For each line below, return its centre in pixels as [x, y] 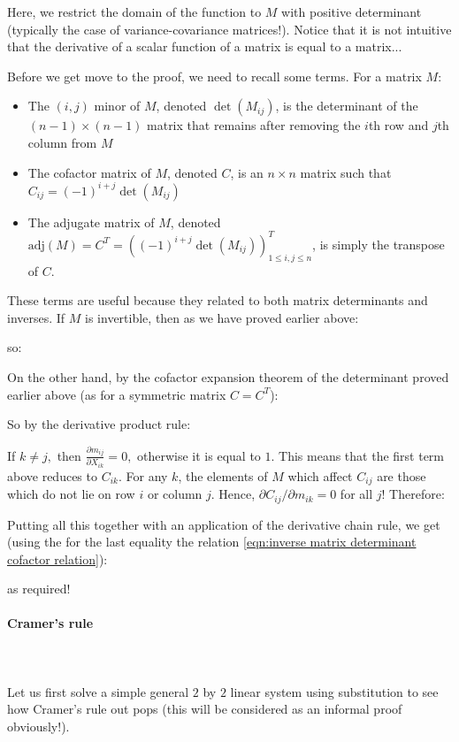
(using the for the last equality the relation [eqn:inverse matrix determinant [212, 542]
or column [175, 494]
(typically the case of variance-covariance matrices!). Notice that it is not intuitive [229, 29]
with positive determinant [352, 11]
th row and [398, 125]
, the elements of [223, 475]
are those [402, 475]
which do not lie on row [71, 494]
